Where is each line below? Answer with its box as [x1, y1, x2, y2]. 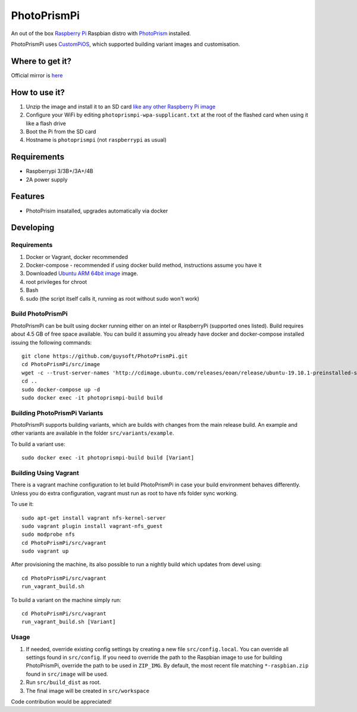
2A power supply [26, 176, 68, 183]
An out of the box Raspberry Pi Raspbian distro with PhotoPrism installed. [11, 30, 191, 37]
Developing [11, 223, 55, 233]
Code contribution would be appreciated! [11, 698, 112, 705]
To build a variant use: [11, 441, 65, 448]
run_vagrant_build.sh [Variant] [21, 619, 116, 625]
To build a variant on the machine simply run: [11, 596, 121, 604]
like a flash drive [26, 120, 67, 127]
